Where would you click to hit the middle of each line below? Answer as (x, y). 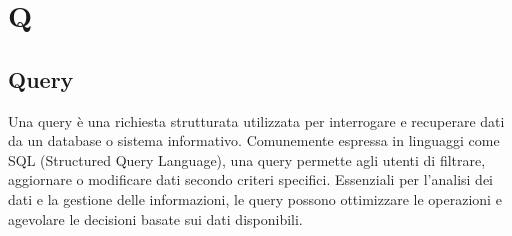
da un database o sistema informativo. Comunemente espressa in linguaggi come (254, 140)
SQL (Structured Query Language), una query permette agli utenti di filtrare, (247, 159)
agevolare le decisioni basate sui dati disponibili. (155, 218)
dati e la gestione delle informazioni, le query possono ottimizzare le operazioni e (255, 198)
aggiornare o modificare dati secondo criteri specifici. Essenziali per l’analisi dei (250, 179)
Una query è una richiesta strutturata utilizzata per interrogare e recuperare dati (256, 120)
